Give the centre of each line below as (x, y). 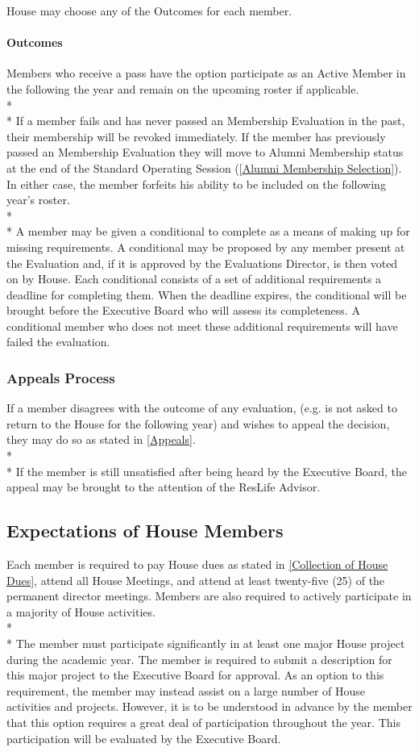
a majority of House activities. (81, 611)
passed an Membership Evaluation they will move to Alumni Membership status (205, 152)
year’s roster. (38, 200)
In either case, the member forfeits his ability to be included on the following (196, 184)
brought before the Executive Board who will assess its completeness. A (183, 310)
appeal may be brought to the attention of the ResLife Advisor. (164, 487)
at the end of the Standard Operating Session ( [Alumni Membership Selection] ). (204, 167)
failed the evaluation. (58, 342)
